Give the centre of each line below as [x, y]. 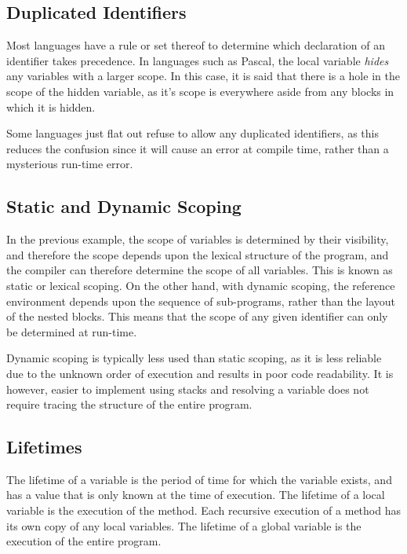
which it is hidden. [51, 106]
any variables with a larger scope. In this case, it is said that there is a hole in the [203, 76]
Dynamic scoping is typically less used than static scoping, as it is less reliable [194, 358]
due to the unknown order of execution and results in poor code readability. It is [200, 373]
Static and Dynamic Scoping [124, 206]
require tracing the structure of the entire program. [129, 404]
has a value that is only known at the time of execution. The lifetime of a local [196, 495]
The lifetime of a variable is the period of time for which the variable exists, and [199, 479]
